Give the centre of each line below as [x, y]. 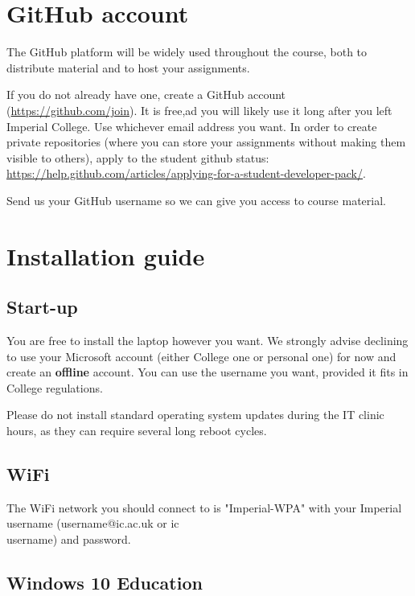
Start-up [42, 307]
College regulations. [55, 387]
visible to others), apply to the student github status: [138, 157]
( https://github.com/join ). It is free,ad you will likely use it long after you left [199, 110]
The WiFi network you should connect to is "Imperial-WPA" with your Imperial [204, 507]
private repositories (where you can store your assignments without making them [206, 142]
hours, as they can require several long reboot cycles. [137, 431]
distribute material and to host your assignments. [128, 67]
